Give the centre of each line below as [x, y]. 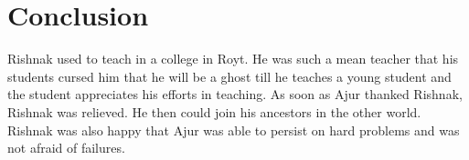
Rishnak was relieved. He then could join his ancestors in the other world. [214, 111]
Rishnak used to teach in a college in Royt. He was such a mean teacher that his [233, 59]
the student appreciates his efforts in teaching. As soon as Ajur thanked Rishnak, [235, 94]
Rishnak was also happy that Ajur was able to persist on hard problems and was [234, 130]
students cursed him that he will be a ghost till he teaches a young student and [229, 76]
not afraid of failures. [66, 148]
